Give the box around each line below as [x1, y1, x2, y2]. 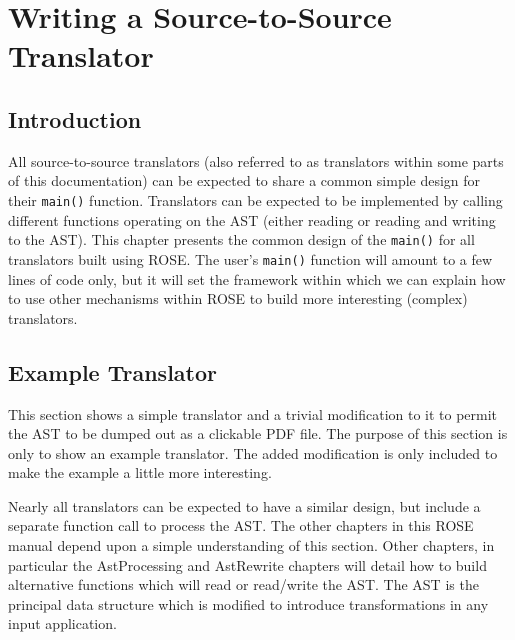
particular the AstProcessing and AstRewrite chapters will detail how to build [8, 554, 487, 575]
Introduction [8, 103, 142, 134]
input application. [8, 613, 117, 634]
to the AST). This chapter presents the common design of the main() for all [8, 229, 475, 250]
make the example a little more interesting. [8, 462, 272, 483]
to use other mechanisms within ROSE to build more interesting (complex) [8, 288, 468, 309]
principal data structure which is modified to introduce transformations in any [8, 593, 489, 614]
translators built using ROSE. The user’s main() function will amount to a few [8, 248, 493, 269]
